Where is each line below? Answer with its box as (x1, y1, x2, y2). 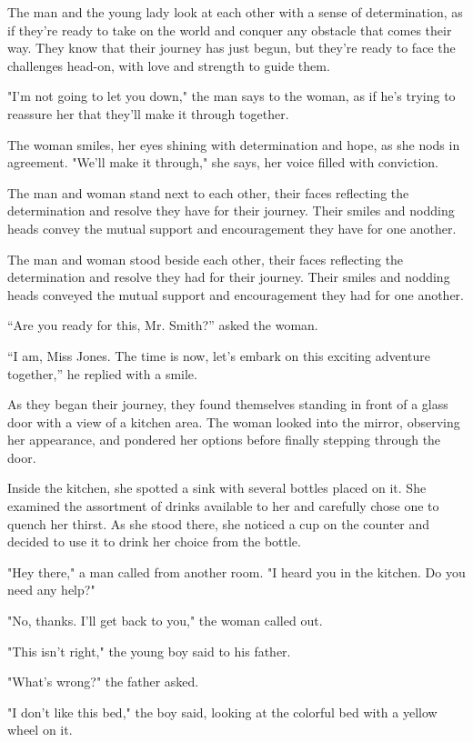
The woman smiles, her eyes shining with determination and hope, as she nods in (7, 135, 460, 154)
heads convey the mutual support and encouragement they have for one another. (7, 218, 457, 237)
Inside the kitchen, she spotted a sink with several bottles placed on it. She (7, 478, 427, 497)
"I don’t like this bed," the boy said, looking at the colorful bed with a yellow (7, 702, 438, 721)
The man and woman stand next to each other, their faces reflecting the (7, 183, 409, 202)
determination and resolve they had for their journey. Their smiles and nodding (7, 267, 450, 286)
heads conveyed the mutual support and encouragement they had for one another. (7, 285, 464, 304)
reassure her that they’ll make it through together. (7, 104, 289, 123)
